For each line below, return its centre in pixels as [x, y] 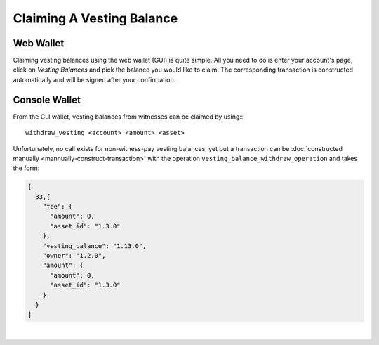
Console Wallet [47, 99]
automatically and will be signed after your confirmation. [94, 79]
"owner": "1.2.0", [74, 256]
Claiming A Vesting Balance [95, 18]
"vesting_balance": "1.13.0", [94, 246]
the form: [26, 168]
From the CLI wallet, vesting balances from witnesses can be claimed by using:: [128, 117]
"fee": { [58, 207]
